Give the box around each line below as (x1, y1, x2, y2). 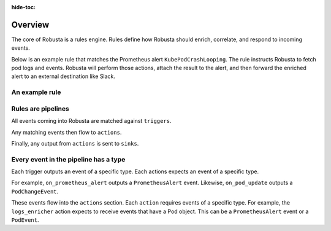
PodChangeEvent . (11, 187, 59, 195)
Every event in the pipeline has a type (11, 155, 126, 163)
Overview (11, 19, 50, 30)
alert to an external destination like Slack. (11, 72, 116, 80)
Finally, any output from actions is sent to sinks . (11, 139, 139, 147)
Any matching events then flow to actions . (11, 128, 122, 136)
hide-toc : (11, 4, 36, 10)
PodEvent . (11, 216, 39, 224)
